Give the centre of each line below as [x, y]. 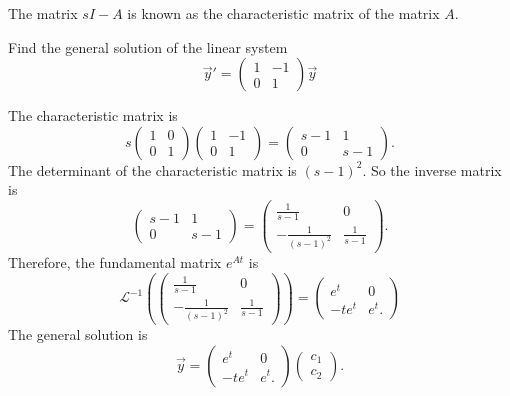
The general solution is [78, 334]
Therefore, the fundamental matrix [115, 261]
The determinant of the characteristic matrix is [152, 169]
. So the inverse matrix [432, 169]
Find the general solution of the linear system [148, 46]
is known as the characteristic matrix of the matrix [283, 13]
